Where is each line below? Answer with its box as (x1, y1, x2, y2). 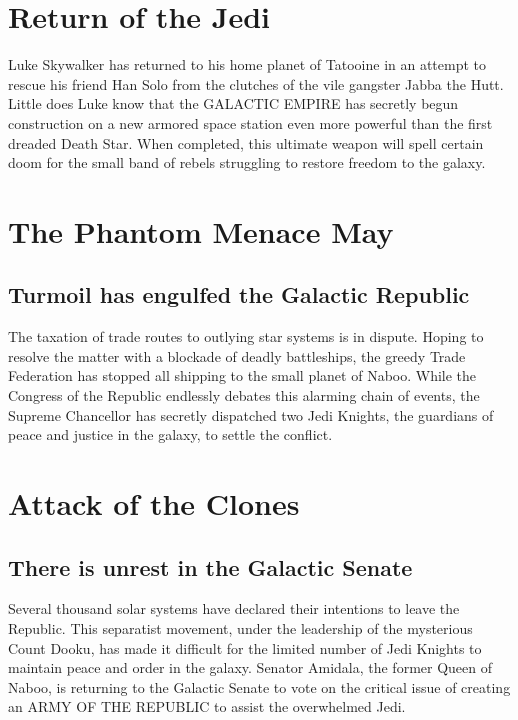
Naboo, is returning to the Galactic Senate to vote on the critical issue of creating (8, 676, 511, 697)
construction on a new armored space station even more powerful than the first (8, 112, 493, 133)
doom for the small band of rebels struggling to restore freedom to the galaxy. (8, 152, 486, 173)
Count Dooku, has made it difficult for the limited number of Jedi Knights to (8, 637, 482, 658)
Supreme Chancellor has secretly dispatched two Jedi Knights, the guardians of (8, 404, 494, 425)
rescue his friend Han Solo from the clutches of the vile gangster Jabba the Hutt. (8, 73, 504, 94)
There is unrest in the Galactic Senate (8, 551, 413, 582)
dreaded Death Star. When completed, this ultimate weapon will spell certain (8, 132, 484, 153)
